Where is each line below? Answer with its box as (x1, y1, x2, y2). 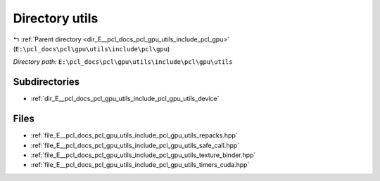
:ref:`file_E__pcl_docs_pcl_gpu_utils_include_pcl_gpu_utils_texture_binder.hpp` (30, 151, 256, 159)
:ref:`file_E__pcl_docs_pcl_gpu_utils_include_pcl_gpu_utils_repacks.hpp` (30, 131, 239, 140)
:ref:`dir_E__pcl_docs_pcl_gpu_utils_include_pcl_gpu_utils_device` (30, 95, 220, 103)
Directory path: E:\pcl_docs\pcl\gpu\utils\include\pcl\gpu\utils (13, 58, 233, 66)
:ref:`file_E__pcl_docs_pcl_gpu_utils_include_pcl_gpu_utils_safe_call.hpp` (30, 141, 240, 149)
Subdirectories (13, 76, 80, 88)
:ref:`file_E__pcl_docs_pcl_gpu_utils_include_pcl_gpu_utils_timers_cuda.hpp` (30, 161, 250, 169)
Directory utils (13, 11, 99, 26)
